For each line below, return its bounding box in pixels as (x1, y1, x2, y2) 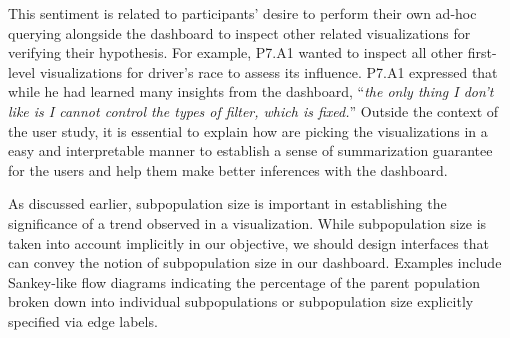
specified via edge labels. (8, 310, 158, 331)
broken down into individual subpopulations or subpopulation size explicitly (8, 291, 474, 312)
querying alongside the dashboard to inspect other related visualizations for (8, 22, 471, 43)
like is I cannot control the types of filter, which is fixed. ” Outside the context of (8, 100, 499, 121)
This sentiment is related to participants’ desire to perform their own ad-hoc (8, 3, 477, 23)
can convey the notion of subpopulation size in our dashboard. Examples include (8, 252, 502, 273)
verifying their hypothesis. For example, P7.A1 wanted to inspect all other (8, 42, 464, 63)
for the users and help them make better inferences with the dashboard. (8, 159, 448, 180)
